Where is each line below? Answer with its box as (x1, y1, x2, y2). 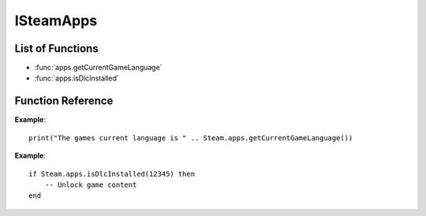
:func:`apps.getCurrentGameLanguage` (34, 63, 163, 73)
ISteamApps (14, 12, 98, 29)
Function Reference (14, 95, 114, 108)
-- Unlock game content (44, 180, 137, 189)
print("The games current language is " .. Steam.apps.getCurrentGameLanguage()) (28, 133, 353, 142)
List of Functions (14, 42, 99, 55)
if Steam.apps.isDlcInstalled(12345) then (28, 169, 196, 178)
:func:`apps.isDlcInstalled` (34, 73, 119, 83)
